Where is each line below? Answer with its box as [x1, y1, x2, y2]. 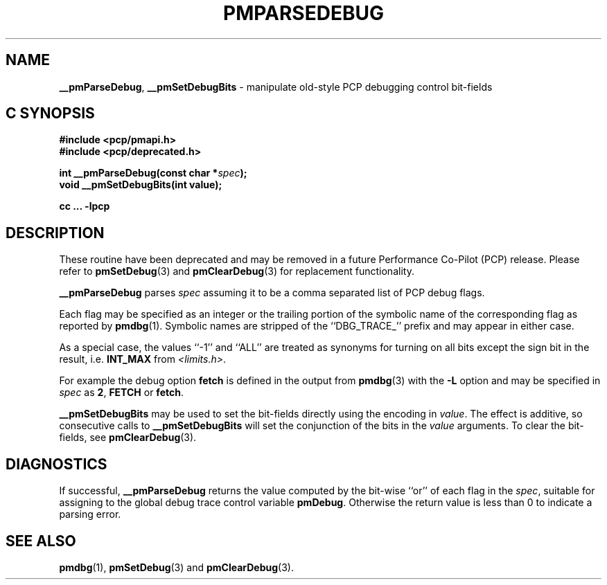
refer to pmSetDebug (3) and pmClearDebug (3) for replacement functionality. [59, 265, 414, 278]
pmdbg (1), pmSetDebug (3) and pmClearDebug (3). [59, 561, 294, 573]
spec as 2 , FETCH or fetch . [59, 386, 184, 399]
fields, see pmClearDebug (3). [59, 431, 197, 444]
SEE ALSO [6, 532, 76, 550]
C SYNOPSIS [6, 105, 95, 123]
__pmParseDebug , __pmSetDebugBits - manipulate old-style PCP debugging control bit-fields [59, 80, 493, 93]
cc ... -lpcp [59, 200, 110, 213]
